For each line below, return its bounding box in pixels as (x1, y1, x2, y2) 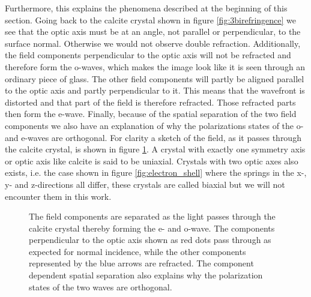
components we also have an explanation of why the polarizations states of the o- (5, 119, 304, 131)
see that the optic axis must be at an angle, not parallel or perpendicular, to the (5, 25, 301, 38)
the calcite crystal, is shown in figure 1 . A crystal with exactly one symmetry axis (5, 143, 306, 155)
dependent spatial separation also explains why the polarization (29, 269, 263, 281)
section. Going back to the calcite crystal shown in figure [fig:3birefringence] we (5, 13, 297, 26)
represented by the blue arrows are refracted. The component (29, 257, 254, 269)
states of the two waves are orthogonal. (29, 280, 172, 293)
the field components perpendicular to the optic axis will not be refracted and (5, 49, 291, 61)
